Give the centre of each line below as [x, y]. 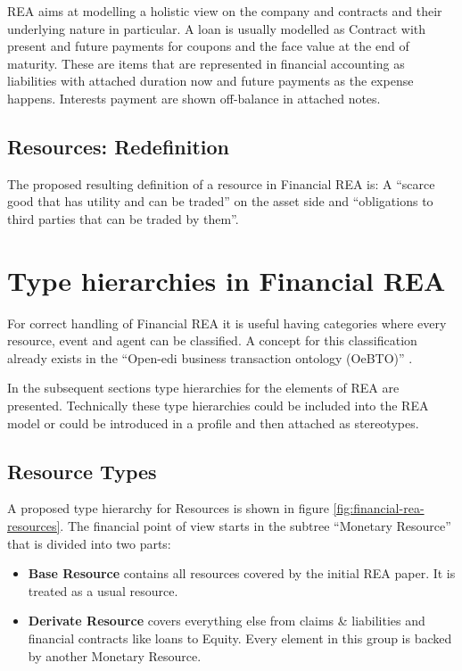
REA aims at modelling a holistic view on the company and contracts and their [225, 11]
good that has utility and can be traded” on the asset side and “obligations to [220, 201]
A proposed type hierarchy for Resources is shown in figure [168, 508]
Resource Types [82, 471]
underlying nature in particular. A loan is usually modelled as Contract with [217, 28]
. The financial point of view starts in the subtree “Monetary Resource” [256, 526]
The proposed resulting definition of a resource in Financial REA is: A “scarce [221, 183]
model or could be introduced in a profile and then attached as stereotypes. [213, 422]
